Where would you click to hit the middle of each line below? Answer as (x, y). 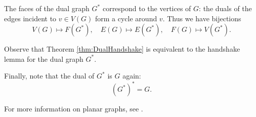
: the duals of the (225, 8)
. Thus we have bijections (202, 18)
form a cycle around (126, 18)
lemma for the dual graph (44, 58)
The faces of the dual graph (47, 8)
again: (132, 76)
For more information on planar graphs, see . (74, 109)
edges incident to (30, 18)
